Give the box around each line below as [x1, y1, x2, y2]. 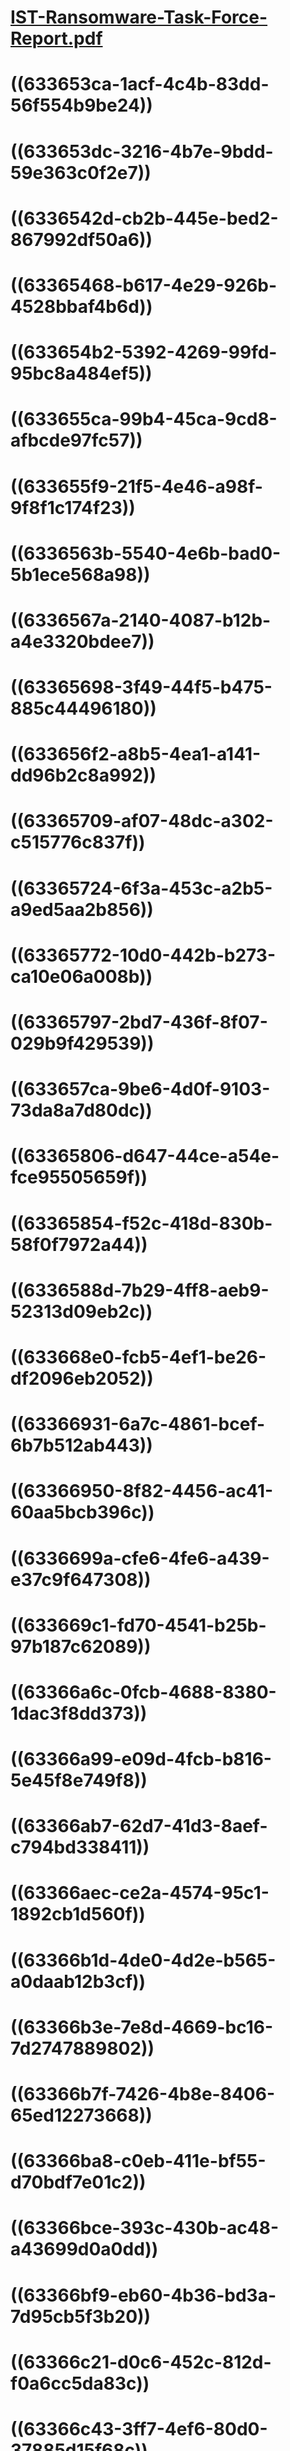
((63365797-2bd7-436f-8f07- [10, 1011, 268, 1033]
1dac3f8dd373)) [10, 1702, 148, 1725]
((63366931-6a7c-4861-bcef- [10, 1413, 266, 1436]
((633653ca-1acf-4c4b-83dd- [10, 73, 270, 96]
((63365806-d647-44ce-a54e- [10, 1145, 280, 1168]
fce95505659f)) [10, 1166, 148, 1189]
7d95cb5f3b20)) [10, 2305, 152, 2328]
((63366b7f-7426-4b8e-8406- [10, 2083, 276, 2105]
